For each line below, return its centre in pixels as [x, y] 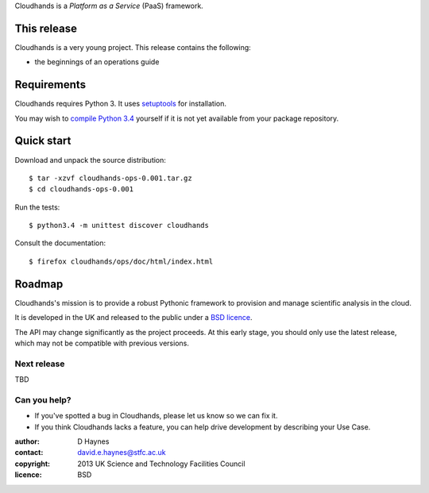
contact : [29, 453]
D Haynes [93, 441]
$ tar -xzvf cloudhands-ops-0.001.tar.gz [110, 178]
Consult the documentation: [60, 243]
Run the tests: [37, 207]
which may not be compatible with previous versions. [102, 343]
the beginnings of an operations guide [97, 62]
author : [27, 441]
